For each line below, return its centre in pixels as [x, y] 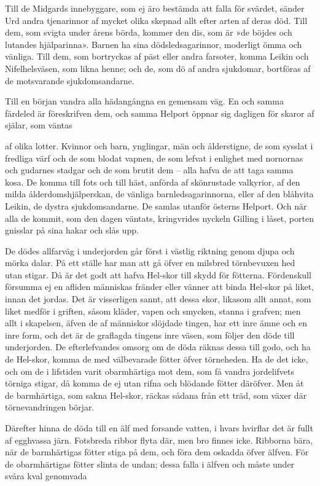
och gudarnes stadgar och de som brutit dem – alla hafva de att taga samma [149, 170]
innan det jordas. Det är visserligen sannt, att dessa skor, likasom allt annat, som [158, 299]
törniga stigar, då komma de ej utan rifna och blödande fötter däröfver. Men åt [154, 383]
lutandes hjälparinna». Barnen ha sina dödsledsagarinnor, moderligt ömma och [154, 44]
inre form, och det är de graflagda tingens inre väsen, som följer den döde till [150, 335]
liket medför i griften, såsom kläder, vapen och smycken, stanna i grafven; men [153, 311]
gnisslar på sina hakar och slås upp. [72, 230]
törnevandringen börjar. [50, 407]
